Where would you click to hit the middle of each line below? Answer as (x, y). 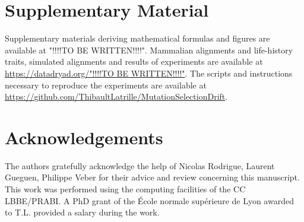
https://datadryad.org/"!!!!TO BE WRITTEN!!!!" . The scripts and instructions (149, 73)
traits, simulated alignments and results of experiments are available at (134, 61)
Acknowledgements (84, 137)
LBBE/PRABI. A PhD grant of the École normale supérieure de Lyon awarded (149, 200)
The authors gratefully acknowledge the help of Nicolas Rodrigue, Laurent (140, 165)
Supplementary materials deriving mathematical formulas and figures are (137, 38)
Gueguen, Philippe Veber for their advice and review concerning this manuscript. (152, 177)
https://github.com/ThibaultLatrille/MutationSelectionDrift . (116, 96)
